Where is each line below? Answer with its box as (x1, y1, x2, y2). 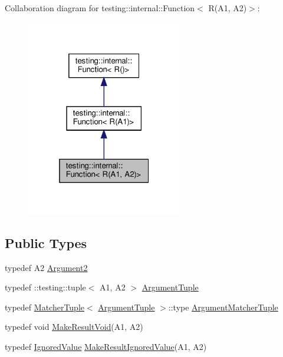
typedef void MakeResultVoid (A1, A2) (5, 320, 143, 333)
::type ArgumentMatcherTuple (168, 300, 278, 313)
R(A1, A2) (208, 2, 247, 14)
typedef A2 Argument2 (5, 261, 88, 273)
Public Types (5, 233, 87, 252)
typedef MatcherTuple (5, 300, 85, 313)
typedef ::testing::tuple (5, 281, 86, 293)
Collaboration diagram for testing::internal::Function (5, 2, 195, 14)
